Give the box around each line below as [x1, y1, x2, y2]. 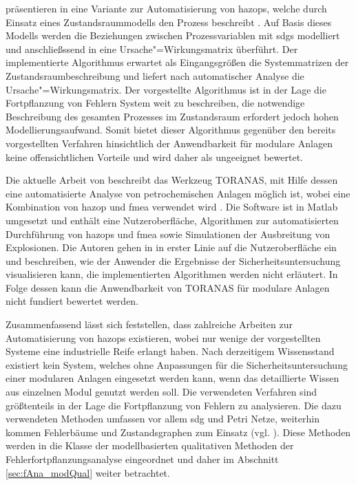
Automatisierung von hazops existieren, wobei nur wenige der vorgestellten [6, 330, 321, 345]
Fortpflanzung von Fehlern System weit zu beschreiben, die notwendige [6, 96, 305, 110]
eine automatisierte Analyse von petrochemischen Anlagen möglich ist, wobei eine [6, 186, 350, 200]
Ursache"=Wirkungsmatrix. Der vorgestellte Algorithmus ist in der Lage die [6, 82, 326, 96]
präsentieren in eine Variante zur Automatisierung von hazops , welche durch [6, 1, 327, 15]
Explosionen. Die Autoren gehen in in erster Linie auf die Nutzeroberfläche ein [6, 240, 337, 255]
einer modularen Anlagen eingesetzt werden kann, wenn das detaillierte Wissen [6, 371, 339, 385]
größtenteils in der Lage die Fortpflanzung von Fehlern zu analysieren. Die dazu [6, 398, 342, 412]
